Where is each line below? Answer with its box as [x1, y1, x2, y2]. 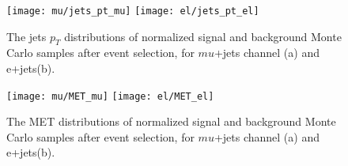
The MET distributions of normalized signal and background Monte [6, 113, 336, 130]
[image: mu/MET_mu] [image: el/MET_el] [6, 90, 214, 102]
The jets [6, 28, 47, 44]
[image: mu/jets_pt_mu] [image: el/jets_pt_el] [6, 6, 259, 17]
